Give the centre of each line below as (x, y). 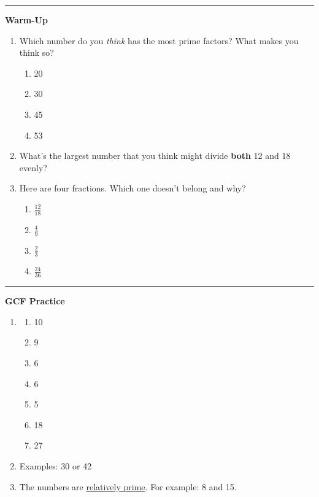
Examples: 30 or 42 (56, 466)
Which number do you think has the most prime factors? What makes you (159, 40)
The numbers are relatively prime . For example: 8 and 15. (128, 486)
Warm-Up (26, 20)
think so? (37, 52)
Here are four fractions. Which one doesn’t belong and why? (133, 188)
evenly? (33, 167)
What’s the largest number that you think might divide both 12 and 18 (155, 156)
